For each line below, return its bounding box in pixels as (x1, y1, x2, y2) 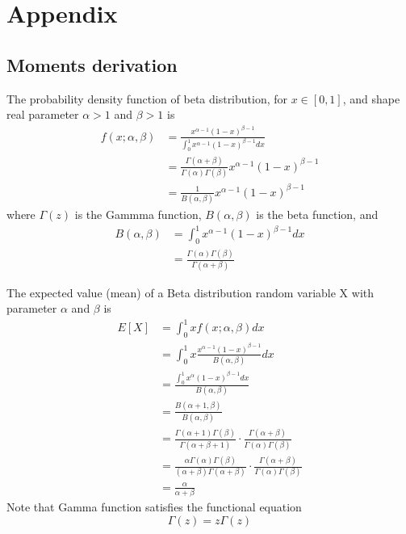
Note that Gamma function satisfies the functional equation (6, 498, 302, 515)
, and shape (342, 90, 400, 107)
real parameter (6, 106, 79, 123)
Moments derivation (6, 52, 178, 77)
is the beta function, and (256, 205, 379, 222)
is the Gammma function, (74, 205, 202, 222)
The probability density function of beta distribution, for (6, 90, 288, 107)
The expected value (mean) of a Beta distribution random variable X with (6, 284, 374, 301)
